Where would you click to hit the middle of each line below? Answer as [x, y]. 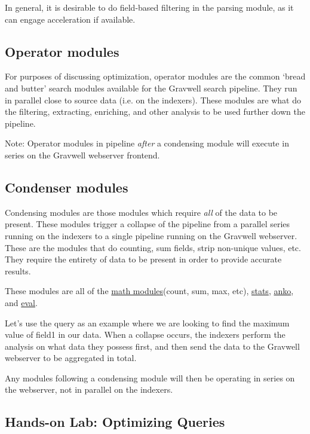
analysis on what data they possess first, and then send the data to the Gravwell [152, 346]
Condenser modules [67, 187]
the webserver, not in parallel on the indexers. [89, 389]
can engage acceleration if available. [70, 19]
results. [18, 271]
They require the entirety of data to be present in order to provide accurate [143, 259]
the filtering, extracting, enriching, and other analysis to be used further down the [155, 111]
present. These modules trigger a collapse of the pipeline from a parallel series [148, 224]
